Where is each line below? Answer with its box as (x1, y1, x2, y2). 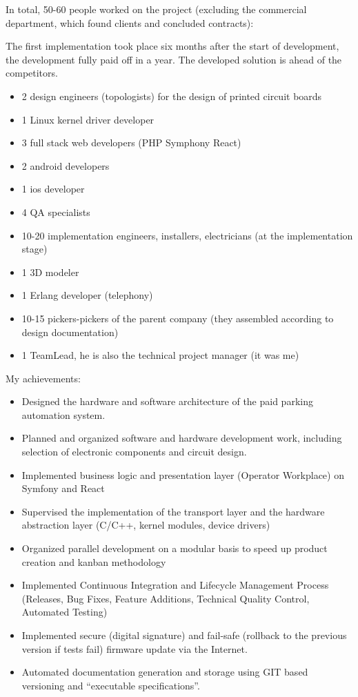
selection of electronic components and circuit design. (21, 444, 247, 459)
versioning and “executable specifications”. (21, 678, 200, 692)
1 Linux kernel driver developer (21, 112, 155, 126)
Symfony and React (21, 481, 105, 495)
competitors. (6, 66, 58, 80)
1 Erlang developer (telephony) (21, 288, 153, 302)
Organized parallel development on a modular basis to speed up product (21, 541, 328, 556)
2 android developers (21, 158, 110, 173)
